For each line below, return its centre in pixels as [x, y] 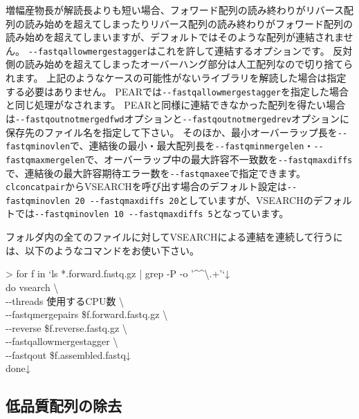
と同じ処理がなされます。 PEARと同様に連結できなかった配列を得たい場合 [176, 105]
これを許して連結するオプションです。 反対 [255, 50]
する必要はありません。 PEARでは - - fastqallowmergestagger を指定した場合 [177, 91]
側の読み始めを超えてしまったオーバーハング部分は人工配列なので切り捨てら [179, 64]
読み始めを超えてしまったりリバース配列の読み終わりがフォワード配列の [189, 23]
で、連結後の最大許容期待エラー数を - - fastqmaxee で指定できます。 [156, 173]
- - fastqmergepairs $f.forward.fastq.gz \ [87, 314]
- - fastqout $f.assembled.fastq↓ [68, 354]
